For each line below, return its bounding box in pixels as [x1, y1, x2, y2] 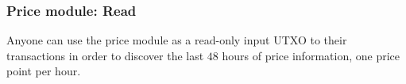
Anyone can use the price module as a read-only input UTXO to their [6, 32, 347, 48]
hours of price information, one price [222, 47, 400, 63]
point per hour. [6, 63, 81, 79]
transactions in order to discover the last [6, 47, 204, 63]
